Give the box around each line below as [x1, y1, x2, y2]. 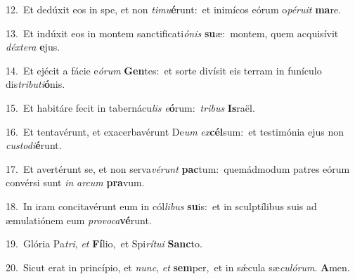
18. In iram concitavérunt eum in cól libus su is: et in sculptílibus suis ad [6, 198, 317, 213]
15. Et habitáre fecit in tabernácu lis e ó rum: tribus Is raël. [6, 100, 255, 115]
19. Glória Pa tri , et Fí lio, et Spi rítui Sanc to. [6, 236, 202, 251]
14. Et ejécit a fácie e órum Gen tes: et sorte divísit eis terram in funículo [6, 63, 322, 77]
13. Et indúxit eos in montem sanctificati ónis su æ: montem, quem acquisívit [6, 25, 339, 40]
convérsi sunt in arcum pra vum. [6, 175, 145, 190]
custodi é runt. [6, 138, 62, 153]
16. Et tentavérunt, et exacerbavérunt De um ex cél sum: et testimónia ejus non [6, 124, 344, 138]
